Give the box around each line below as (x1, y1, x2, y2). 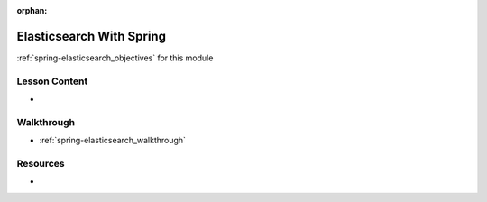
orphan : (16, 5, 48, 15)
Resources (16, 157, 65, 170)
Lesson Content (16, 75, 88, 87)
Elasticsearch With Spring (16, 28, 167, 44)
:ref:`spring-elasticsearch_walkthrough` (39, 135, 187, 146)
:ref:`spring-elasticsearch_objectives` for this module (16, 52, 214, 63)
